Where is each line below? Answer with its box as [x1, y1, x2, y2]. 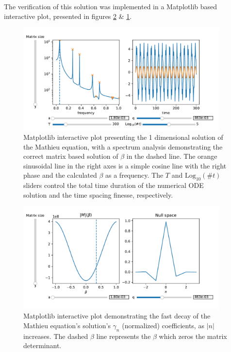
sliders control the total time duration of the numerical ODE [23, 180, 204, 190]
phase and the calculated [23, 170, 97, 180]
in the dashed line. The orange [126, 151, 217, 161]
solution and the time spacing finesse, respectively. [23, 189, 173, 200]
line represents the [96, 331, 151, 341]
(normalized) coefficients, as [122, 320, 204, 330]
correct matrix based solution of [23, 151, 118, 161]
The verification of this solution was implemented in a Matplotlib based [4, 1, 217, 11]
